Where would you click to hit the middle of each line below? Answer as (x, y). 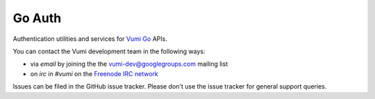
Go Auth (37, 18)
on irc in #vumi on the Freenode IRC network (94, 73)
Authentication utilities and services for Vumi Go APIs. (90, 39)
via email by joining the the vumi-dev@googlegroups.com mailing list (129, 64)
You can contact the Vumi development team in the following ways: (109, 51)
